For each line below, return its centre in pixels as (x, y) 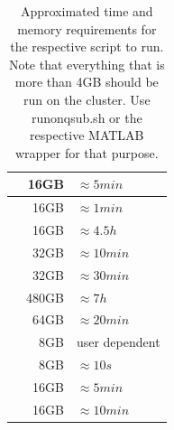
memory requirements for (87, 28)
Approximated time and (87, 11)
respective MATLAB (87, 135)
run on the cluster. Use (87, 99)
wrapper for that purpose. (87, 152)
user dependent (118, 342)
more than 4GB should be (87, 82)
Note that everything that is (87, 64)
